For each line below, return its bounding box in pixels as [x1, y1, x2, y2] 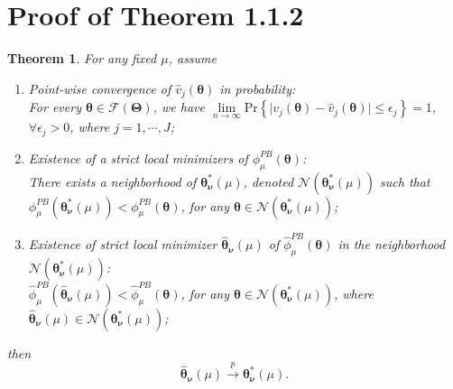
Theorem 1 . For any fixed [7, 49, 157, 68]
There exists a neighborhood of [28, 171, 197, 190]
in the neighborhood [337, 235, 446, 254]
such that [380, 171, 430, 190]
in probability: [219, 79, 296, 97]
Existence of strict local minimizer [28, 235, 217, 254]
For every [28, 97, 81, 116]
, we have [153, 97, 205, 116]
